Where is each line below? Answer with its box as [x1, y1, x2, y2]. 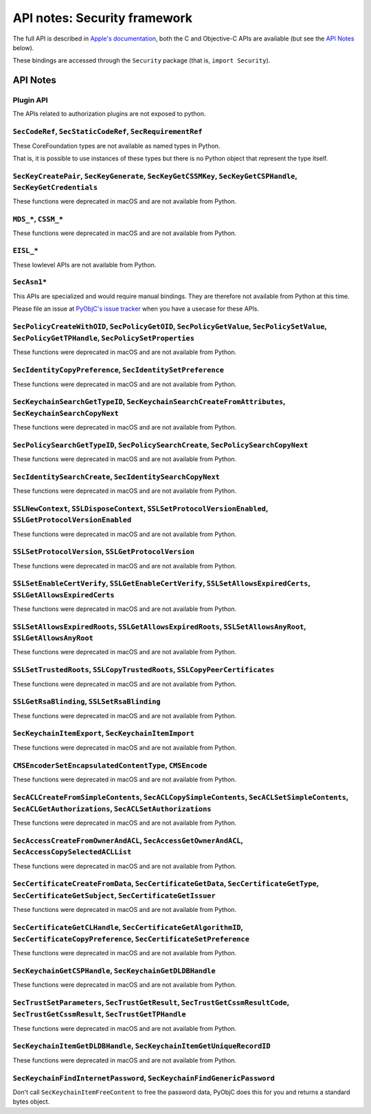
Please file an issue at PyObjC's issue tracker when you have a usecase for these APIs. [12, 304, 260, 313]
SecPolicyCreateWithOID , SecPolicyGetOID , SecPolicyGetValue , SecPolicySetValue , [12, 322, 327, 331]
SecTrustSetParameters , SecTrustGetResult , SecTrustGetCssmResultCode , [12, 998, 290, 1007]
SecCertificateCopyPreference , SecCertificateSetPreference [12, 934, 250, 944]
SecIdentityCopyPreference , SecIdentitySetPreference [12, 365, 225, 375]
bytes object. [12, 1098, 50, 1106]
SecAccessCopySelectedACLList [12, 847, 132, 857]
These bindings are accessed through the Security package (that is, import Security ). [12, 56, 271, 65]
